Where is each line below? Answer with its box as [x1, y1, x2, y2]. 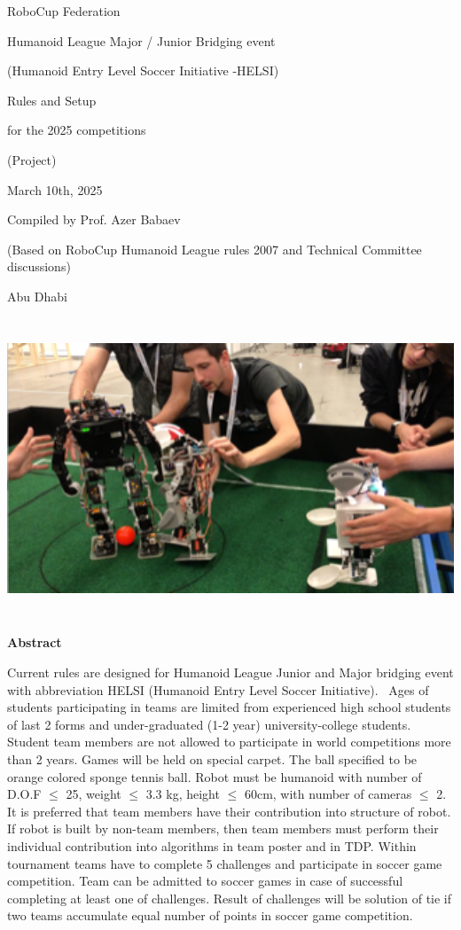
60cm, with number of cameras [244, 785, 412, 803]
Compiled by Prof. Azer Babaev [7, 210, 181, 229]
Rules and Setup [7, 90, 97, 109]
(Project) [7, 150, 57, 168]
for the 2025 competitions [7, 121, 146, 139]
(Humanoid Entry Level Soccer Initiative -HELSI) [7, 61, 279, 80]
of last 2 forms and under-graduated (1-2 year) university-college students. [7, 715, 411, 733]
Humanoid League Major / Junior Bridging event [7, 31, 276, 50]
